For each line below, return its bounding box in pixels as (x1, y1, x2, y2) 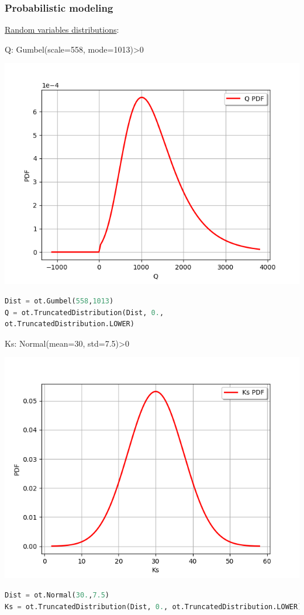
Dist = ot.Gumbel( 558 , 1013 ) (5, 297, 114, 305)
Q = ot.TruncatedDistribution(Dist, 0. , (5, 308, 164, 317)
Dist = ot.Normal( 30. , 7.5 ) (5, 590, 110, 599)
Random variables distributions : (5, 23, 119, 36)
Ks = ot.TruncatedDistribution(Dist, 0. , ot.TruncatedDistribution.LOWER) (5, 602, 302, 611)
